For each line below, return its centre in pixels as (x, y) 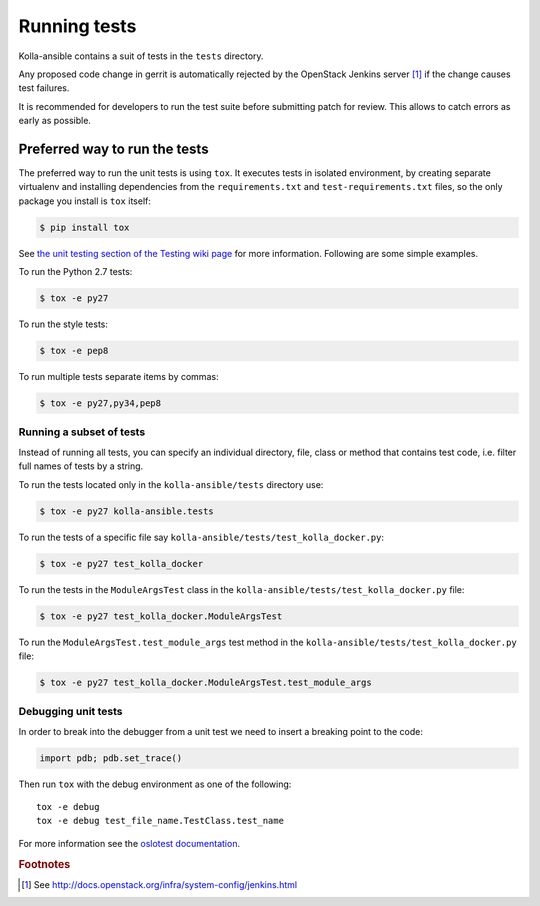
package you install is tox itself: (85, 201)
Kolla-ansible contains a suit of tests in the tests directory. (141, 56)
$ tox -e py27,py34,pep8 (100, 403)
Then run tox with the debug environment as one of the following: (155, 784)
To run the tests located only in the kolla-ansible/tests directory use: (171, 484)
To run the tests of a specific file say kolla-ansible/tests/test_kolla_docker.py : (201, 537)
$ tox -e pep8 (74, 351)
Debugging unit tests (70, 712)
